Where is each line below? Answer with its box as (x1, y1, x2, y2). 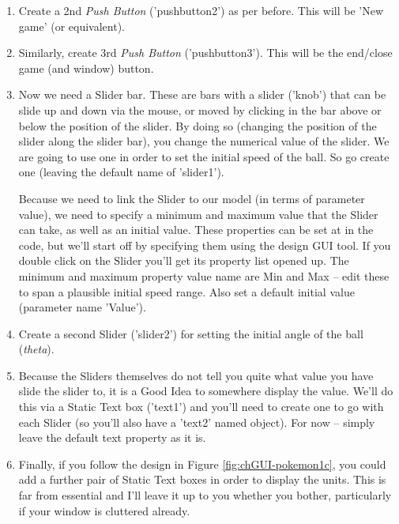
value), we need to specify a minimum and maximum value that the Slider (18, 205, 378, 222)
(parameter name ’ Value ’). (18, 299, 146, 315)
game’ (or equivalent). (18, 17, 126, 34)
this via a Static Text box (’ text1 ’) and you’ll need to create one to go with (18, 398, 384, 415)
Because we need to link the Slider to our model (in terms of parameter (18, 190, 365, 206)
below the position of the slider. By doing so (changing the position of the (18, 117, 377, 134)
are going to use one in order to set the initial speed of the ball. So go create (18, 148, 390, 164)
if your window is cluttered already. (18, 502, 190, 518)
